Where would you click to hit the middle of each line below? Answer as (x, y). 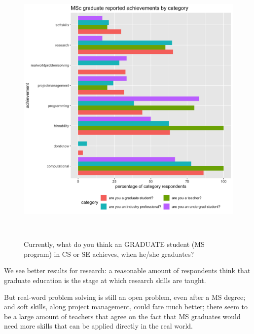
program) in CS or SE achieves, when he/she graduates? (109, 254)
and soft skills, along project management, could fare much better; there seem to (126, 307)
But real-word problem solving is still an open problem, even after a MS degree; (125, 297)
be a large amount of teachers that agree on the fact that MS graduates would (122, 316)
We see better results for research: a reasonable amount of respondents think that (127, 270)
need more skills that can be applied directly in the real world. (98, 326)
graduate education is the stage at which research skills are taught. (105, 280)
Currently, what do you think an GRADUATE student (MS (114, 244)
